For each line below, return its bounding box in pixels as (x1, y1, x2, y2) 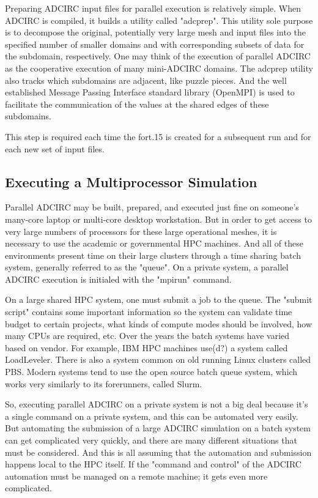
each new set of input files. (5, 142, 105, 155)
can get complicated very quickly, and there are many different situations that (5, 434, 297, 447)
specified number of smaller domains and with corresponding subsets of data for (5, 37, 305, 50)
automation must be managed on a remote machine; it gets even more (5, 469, 268, 482)
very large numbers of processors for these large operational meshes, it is (5, 225, 277, 237)
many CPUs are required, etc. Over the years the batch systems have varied (5, 329, 290, 342)
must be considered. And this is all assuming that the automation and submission (5, 445, 312, 458)
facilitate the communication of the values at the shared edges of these (5, 97, 269, 110)
